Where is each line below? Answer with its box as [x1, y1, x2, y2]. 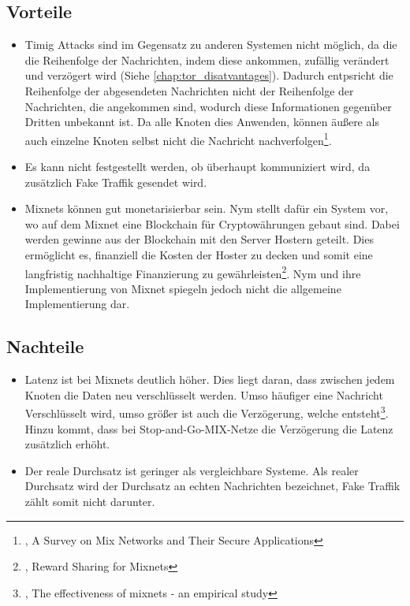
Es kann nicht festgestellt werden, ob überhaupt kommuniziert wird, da [24, 158, 371, 175]
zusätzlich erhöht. [24, 436, 110, 452]
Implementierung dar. [24, 296, 130, 312]
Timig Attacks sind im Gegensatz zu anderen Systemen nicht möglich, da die [24, 36, 397, 53]
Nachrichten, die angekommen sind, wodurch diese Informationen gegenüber [24, 98, 392, 114]
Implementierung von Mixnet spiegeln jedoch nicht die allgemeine [24, 280, 341, 296]
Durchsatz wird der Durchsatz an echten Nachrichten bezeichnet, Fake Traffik [24, 478, 401, 494]
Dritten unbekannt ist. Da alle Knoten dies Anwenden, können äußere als [24, 113, 379, 130]
